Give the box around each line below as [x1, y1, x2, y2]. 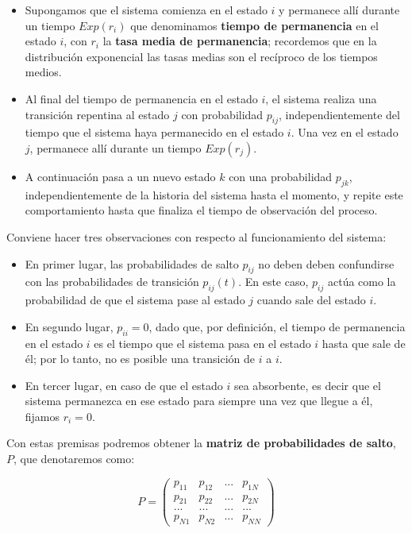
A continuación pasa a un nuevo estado [25, 168, 216, 184]
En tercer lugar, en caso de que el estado [25, 377, 223, 393]
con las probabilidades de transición [25, 273, 199, 290]
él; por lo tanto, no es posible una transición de [25, 350, 256, 367]
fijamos [25, 407, 60, 424]
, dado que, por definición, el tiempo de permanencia [148, 318, 406, 334]
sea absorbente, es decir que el [233, 377, 381, 393]
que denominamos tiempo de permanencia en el [130, 17, 379, 33]
